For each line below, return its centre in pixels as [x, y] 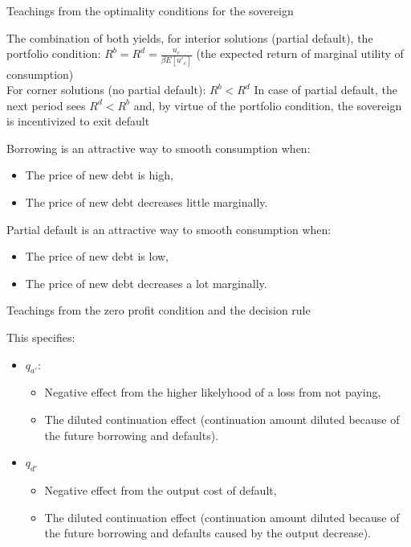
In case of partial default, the [326, 90]
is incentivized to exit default [78, 121]
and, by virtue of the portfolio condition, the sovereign [268, 105]
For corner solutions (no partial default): [106, 90]
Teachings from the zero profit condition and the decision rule [159, 310]
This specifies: [41, 337]
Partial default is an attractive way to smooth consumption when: [169, 229]
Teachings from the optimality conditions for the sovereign [150, 10]
